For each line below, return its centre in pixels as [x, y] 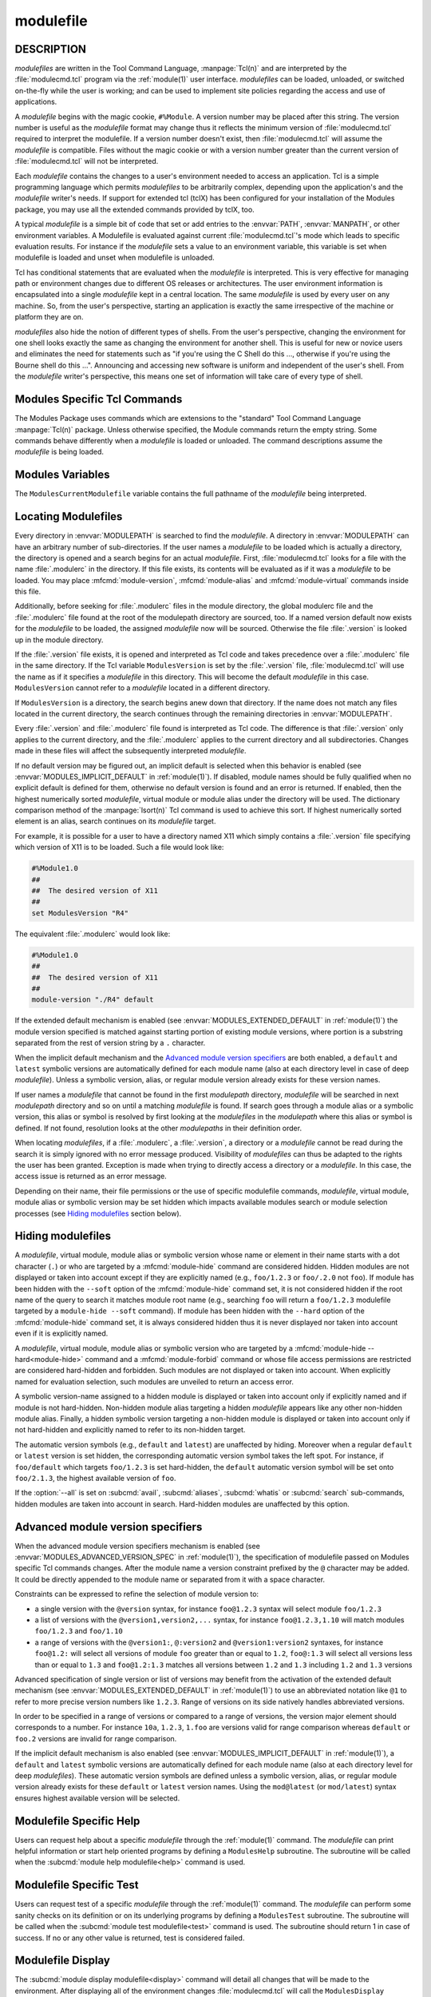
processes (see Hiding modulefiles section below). [98, 1213]
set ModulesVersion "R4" [80, 913]
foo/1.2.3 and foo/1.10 [79, 1631]
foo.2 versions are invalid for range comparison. [96, 1738]
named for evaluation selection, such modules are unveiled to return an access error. [154, 1381]
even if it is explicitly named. [61, 1333]
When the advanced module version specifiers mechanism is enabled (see [138, 1546]
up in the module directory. [59, 640]
